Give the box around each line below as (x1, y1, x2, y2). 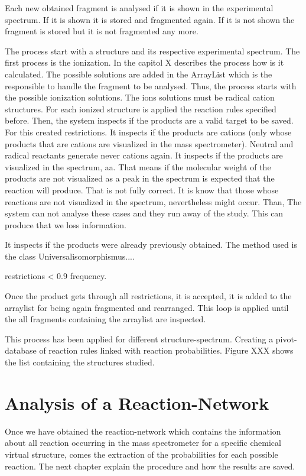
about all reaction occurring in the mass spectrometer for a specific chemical (5, 436, 281, 449)
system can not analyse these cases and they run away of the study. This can (5, 207, 284, 219)
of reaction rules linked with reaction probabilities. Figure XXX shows (39, 344, 294, 357)
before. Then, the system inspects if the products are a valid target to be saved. (5, 114, 294, 127)
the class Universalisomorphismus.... (5, 250, 135, 262)
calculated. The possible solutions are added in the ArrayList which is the (5, 67, 272, 80)
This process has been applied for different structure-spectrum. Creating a (5, 332, 274, 345)
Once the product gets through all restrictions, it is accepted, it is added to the (5, 290, 292, 302)
